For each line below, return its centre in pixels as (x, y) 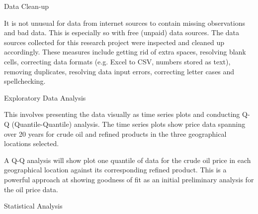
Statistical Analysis (33, 206)
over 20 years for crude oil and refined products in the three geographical (115, 134)
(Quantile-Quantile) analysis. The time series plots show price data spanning (129, 124)
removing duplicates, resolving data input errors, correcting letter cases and (119, 71)
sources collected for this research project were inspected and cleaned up (114, 42)
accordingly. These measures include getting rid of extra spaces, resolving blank (125, 52)
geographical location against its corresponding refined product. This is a (115, 170)
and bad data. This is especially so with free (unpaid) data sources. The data (122, 32)
